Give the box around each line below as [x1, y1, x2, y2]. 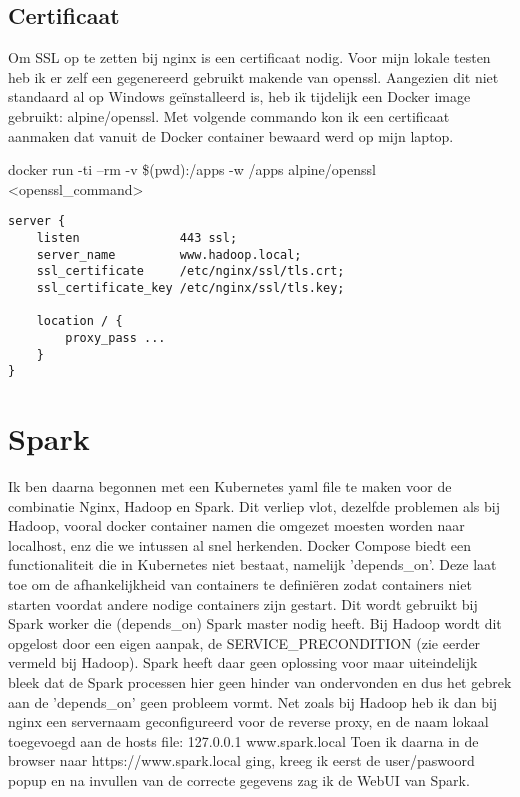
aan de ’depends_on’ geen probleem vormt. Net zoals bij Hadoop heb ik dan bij [8, 691, 498, 712]
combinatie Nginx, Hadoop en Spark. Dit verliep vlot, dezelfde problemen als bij [8, 495, 500, 516]
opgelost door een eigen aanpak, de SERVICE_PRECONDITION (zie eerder [8, 632, 481, 653]
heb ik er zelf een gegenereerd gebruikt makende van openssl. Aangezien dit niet [8, 66, 499, 87]
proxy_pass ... [65, 330, 166, 345]
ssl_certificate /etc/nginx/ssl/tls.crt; [36, 264, 345, 279]
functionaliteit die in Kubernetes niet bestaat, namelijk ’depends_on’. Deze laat [8, 554, 497, 575]
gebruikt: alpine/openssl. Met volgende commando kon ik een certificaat [8, 105, 450, 126]
